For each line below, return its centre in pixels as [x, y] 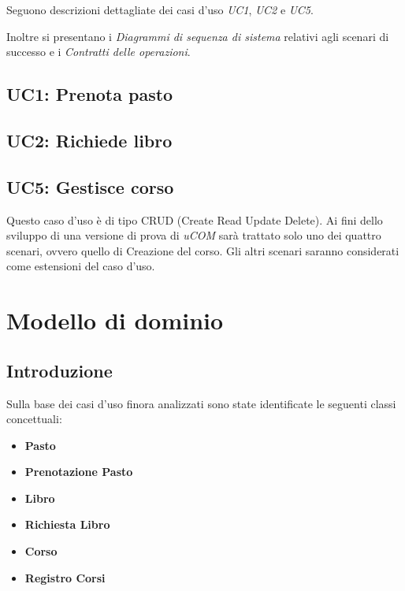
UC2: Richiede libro [89, 140]
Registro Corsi [65, 577]
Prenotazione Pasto [79, 472]
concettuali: [34, 419]
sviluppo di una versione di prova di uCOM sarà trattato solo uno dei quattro [194, 235]
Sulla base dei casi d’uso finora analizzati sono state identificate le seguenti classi [201, 403]
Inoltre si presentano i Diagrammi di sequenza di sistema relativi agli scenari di [198, 36]
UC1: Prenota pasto [90, 94]
